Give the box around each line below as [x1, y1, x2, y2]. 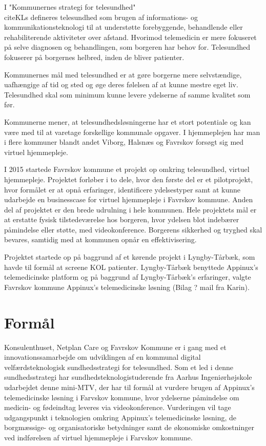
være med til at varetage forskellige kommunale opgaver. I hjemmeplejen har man [4, 126, 260, 137]
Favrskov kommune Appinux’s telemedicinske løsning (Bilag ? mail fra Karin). [4, 281, 250, 292]
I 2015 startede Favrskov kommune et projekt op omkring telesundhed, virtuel [4, 164, 250, 174]
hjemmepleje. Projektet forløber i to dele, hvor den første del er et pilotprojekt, [4, 173, 253, 184]
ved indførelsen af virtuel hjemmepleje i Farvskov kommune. [4, 432, 193, 442]
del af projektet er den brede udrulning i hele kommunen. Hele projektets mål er [4, 204, 257, 215]
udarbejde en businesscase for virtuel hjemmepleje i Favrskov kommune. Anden [4, 194, 253, 205]
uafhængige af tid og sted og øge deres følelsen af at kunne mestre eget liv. [4, 79, 238, 90]
